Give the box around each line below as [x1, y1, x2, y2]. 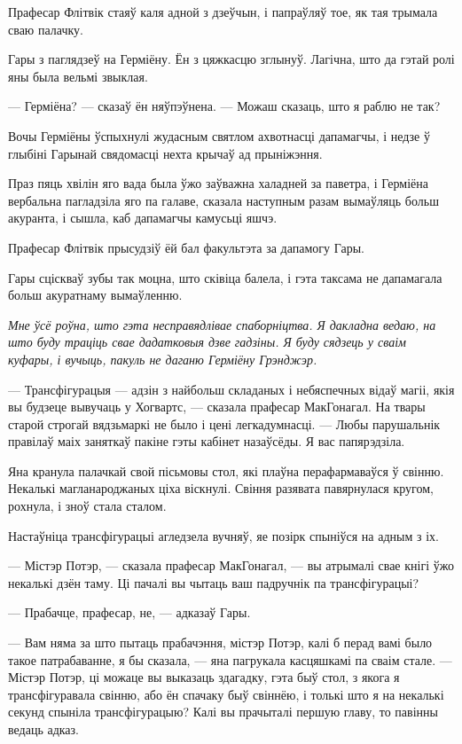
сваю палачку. [8, 20, 83, 38]
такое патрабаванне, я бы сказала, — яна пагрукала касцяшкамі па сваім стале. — [8, 650, 452, 669]
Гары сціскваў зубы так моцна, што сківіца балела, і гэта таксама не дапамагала [8, 268, 442, 286]
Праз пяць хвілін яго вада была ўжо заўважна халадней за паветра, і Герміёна [8, 174, 428, 192]
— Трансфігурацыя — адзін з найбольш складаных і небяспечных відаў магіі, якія [8, 380, 455, 398]
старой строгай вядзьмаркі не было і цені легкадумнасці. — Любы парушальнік [8, 414, 441, 433]
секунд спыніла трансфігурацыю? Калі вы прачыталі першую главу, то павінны [8, 702, 438, 721]
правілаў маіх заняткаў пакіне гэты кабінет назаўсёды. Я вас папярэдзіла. [8, 432, 405, 450]
